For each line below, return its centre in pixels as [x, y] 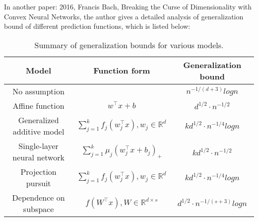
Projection [38, 171]
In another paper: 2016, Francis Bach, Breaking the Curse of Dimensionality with [128, 6]
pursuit [38, 183]
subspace [38, 209]
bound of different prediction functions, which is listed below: [97, 26]
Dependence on [38, 197]
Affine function [38, 105]
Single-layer [38, 146]
